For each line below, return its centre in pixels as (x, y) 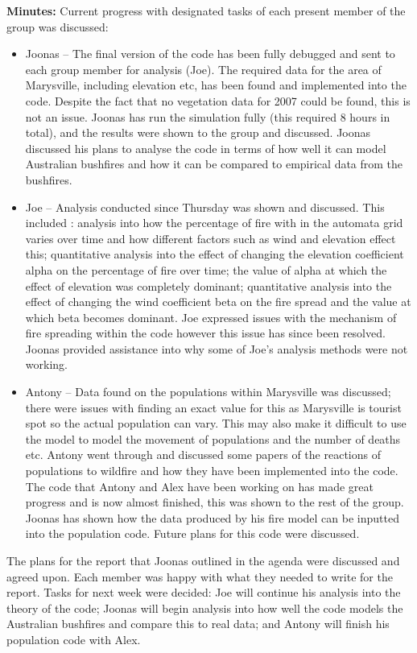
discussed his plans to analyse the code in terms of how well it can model (206, 148)
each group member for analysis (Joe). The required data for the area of (203, 69)
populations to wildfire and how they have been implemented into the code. (212, 471)
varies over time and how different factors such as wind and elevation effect (211, 238)
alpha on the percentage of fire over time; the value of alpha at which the (206, 269)
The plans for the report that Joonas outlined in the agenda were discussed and (203, 560)
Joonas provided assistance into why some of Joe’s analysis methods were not (217, 348)
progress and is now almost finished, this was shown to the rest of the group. (215, 502)
